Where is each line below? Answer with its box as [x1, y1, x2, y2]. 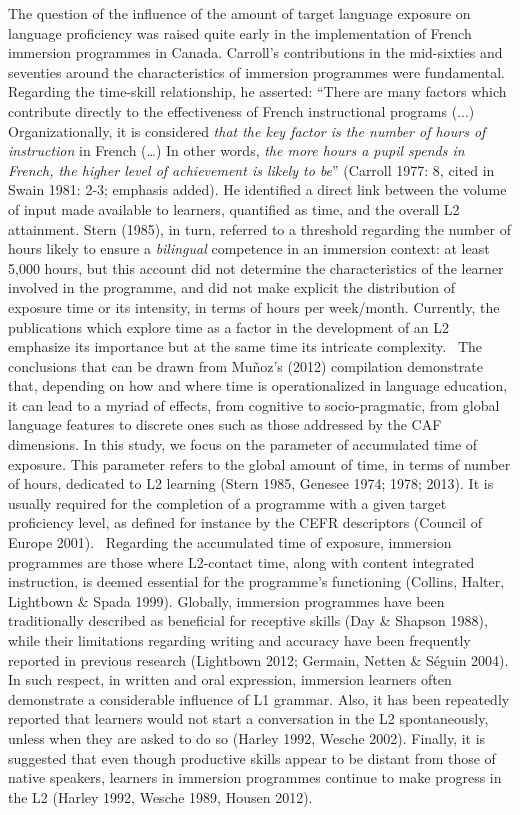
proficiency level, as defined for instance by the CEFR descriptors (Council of [8, 512, 482, 533]
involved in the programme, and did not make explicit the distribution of [8, 277, 456, 298]
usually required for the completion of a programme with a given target [8, 492, 447, 513]
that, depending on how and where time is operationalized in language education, [8, 375, 508, 396]
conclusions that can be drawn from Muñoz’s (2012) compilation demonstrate [8, 355, 483, 376]
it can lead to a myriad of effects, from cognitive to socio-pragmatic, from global [8, 394, 500, 415]
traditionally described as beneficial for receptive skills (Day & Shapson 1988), [8, 610, 488, 631]
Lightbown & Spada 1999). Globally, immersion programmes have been [8, 590, 445, 611]
